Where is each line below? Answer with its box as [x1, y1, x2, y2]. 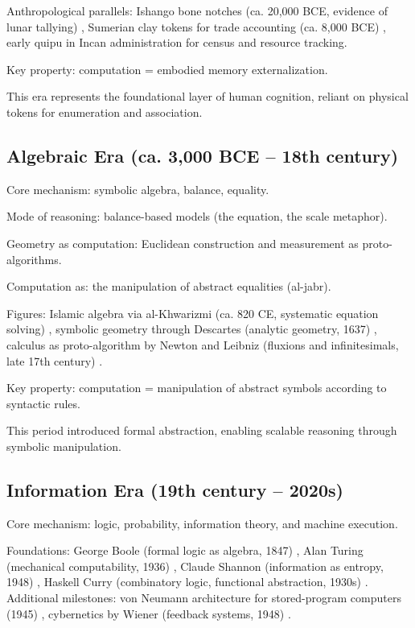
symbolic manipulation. [6, 437, 121, 454]
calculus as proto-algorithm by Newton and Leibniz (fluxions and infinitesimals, [6, 336, 399, 353]
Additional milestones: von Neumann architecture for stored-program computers [6, 589, 401, 606]
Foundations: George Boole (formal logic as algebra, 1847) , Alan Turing [6, 542, 364, 559]
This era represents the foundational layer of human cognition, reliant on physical [6, 88, 409, 105]
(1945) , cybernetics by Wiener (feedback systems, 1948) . [6, 605, 291, 622]
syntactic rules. [6, 395, 80, 411]
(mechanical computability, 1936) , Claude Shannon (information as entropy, [6, 557, 384, 574]
